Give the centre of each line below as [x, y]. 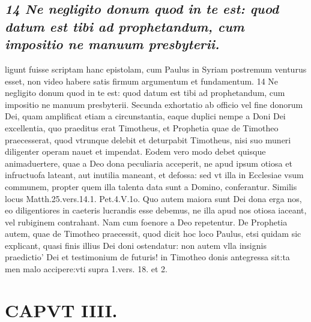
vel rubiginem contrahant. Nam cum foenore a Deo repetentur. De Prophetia [146, 222]
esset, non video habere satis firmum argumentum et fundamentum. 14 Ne [142, 81]
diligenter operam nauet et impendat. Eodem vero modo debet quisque [135, 151]
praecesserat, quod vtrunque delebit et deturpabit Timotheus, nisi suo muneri [148, 139]
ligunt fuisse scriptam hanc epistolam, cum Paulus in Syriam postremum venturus [156, 69]
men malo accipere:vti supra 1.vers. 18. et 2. [86, 269]
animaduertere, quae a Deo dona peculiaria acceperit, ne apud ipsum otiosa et [149, 163]
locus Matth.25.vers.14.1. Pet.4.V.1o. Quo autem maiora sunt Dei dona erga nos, [153, 198]
